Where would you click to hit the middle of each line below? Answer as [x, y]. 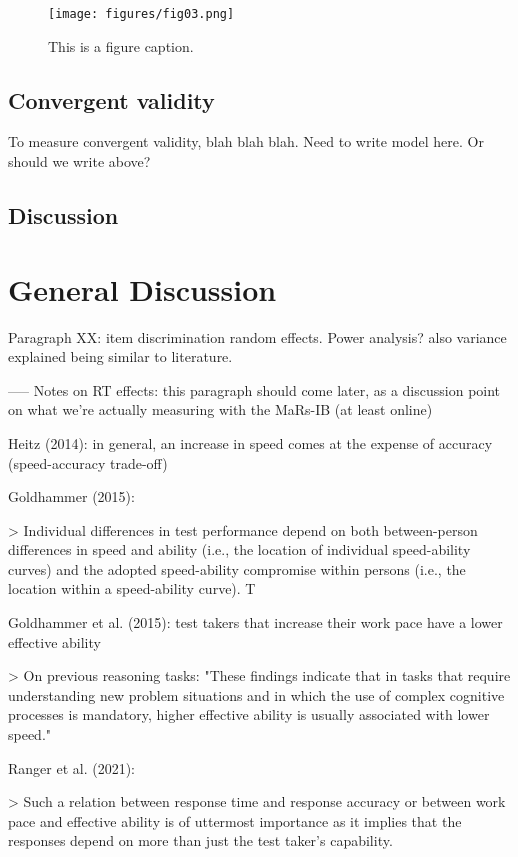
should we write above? [79, 161]
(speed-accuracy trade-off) [88, 462]
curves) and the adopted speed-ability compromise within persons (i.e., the [237, 568]
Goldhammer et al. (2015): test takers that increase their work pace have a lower [255, 622]
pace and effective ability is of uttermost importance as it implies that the [235, 820]
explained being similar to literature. [120, 356]
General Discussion [142, 288]
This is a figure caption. [121, 45]
